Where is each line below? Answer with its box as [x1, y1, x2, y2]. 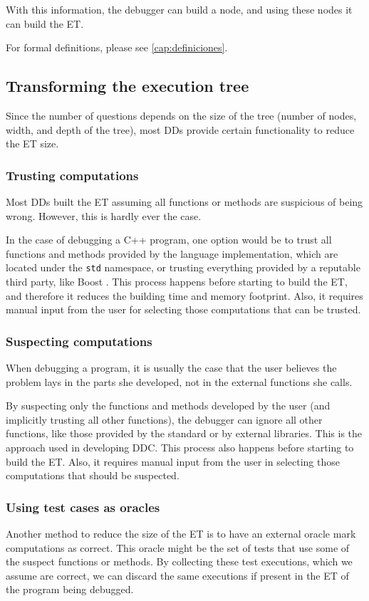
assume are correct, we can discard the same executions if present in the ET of [6, 568, 349, 582]
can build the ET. [6, 16, 84, 31]
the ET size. [6, 136, 59, 151]
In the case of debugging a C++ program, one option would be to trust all [6, 232, 332, 247]
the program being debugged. [6, 582, 134, 597]
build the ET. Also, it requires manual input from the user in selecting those [6, 454, 340, 469]
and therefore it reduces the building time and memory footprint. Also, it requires [6, 288, 363, 303]
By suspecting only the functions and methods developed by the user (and [6, 398, 331, 413]
